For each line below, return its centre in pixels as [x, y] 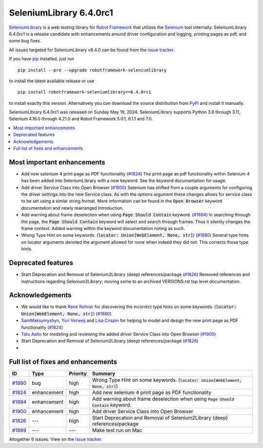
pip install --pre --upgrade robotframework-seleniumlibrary [92, 70]
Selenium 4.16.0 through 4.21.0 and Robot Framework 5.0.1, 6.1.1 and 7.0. [81, 119]
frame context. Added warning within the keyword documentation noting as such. [103, 229]
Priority [78, 373]
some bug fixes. [25, 41]
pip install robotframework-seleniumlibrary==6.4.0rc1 [85, 92]
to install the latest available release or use [52, 81]
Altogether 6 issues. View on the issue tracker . [56, 439]
